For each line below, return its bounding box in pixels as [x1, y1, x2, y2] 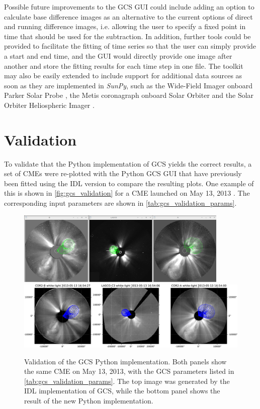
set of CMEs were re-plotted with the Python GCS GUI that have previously [4, 168, 242, 179]
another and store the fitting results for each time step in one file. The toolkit [4, 60, 243, 71]
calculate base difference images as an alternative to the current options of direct [4, 11, 253, 22]
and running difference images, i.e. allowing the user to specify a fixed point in [4, 21, 246, 32]
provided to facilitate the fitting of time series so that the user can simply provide [4, 41, 256, 51]
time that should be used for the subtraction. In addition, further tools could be [4, 31, 251, 41]
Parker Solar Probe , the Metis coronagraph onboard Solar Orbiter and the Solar [4, 90, 254, 100]
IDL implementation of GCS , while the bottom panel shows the [24, 385, 220, 396]
